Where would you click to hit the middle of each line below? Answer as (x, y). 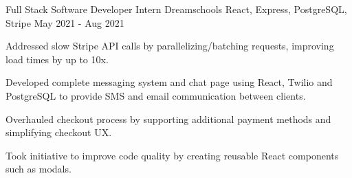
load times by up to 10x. (57, 59)
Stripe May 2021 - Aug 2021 (65, 22)
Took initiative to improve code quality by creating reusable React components (172, 155)
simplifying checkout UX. (59, 132)
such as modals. (38, 169)
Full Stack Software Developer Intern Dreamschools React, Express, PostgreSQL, (176, 9)
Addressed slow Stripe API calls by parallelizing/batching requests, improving (170, 46)
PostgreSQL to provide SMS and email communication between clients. (156, 95)
